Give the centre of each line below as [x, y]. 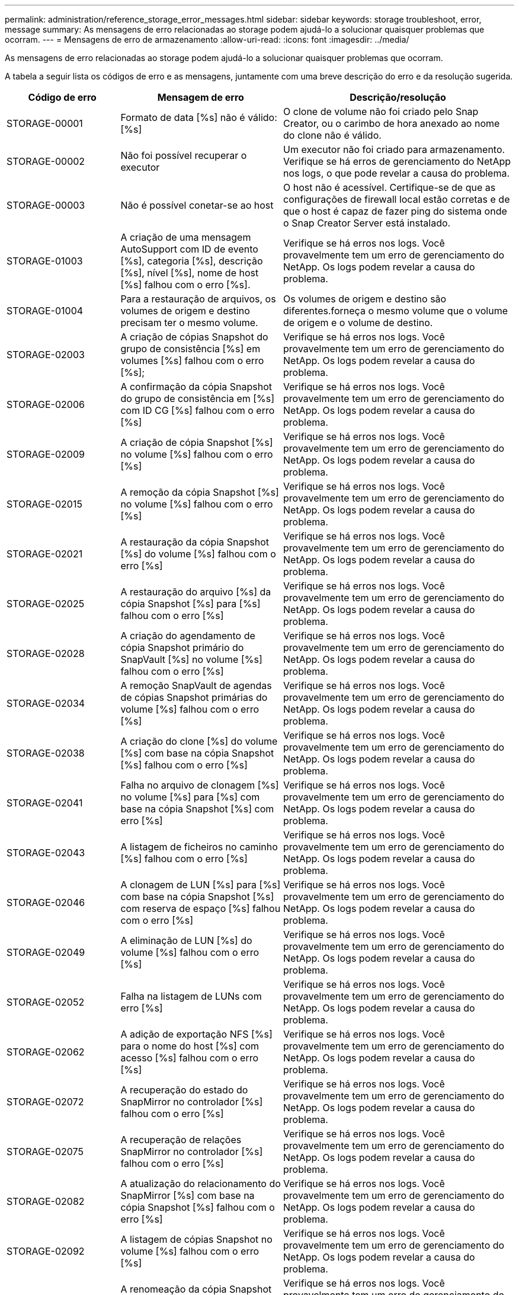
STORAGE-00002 [46, 161]
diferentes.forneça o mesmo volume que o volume [395, 311]
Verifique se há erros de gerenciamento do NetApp [397, 161]
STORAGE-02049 [46, 952]
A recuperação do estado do [184, 1090]
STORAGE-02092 [46, 1251]
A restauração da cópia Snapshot [195, 542]
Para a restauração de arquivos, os [198, 299]
